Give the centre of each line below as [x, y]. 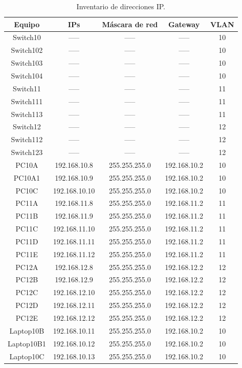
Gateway [184, 24]
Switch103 [27, 63]
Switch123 [27, 152]
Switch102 [27, 50]
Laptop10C [27, 356]
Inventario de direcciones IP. [121, 6]
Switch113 [27, 114]
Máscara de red [130, 24]
